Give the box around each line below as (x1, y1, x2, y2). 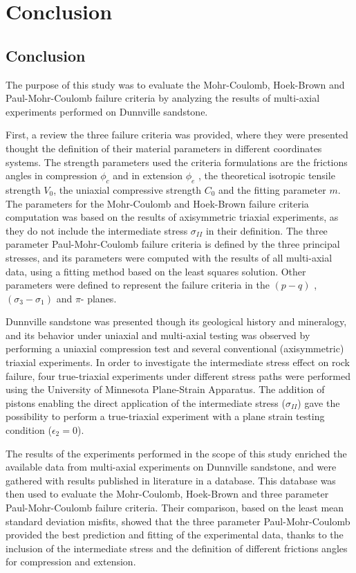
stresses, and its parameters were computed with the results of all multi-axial (6, 250, 332, 264)
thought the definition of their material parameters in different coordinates (6, 140, 322, 155)
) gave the (297, 395, 340, 410)
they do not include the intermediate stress (6, 223, 188, 237)
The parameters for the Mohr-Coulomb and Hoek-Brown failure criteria (6, 196, 309, 210)
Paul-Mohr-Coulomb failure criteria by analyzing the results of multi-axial (6, 91, 320, 105)
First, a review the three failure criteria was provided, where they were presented (6, 127, 348, 142)
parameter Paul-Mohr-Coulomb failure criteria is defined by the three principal (6, 237, 340, 251)
